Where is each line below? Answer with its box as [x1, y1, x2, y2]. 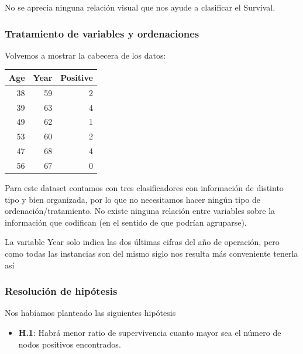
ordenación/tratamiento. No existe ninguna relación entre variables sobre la [5, 205, 276, 217]
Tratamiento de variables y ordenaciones [5, 26, 199, 40]
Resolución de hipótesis [5, 284, 118, 298]
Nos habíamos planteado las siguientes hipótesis [5, 307, 176, 319]
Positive [60, 71, 93, 83]
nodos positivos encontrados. [18, 338, 121, 350]
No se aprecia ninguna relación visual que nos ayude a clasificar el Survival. [5, 1, 276, 13]
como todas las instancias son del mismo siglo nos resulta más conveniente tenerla [5, 247, 298, 260]
